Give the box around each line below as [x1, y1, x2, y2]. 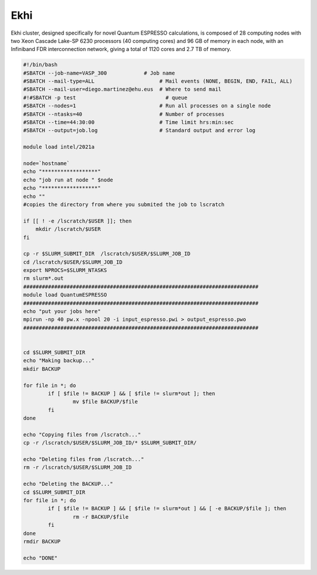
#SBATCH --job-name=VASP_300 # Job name [23, 69, 176, 76]
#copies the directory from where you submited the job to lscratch [23, 201, 225, 208]
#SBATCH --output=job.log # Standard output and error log [23, 127, 255, 134]
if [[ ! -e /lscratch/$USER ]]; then [23, 217, 132, 224]
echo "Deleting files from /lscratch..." [23, 456, 144, 463]
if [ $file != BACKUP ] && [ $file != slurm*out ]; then [48, 390, 215, 396]
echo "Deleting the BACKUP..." [23, 480, 114, 487]
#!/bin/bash [23, 62, 58, 68]
